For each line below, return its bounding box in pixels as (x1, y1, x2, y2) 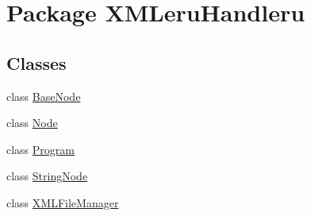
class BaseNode (6, 87, 81, 104)
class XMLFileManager (6, 194, 119, 210)
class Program (6, 141, 75, 157)
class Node (6, 114, 58, 131)
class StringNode (6, 168, 88, 184)
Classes (6, 50, 67, 75)
